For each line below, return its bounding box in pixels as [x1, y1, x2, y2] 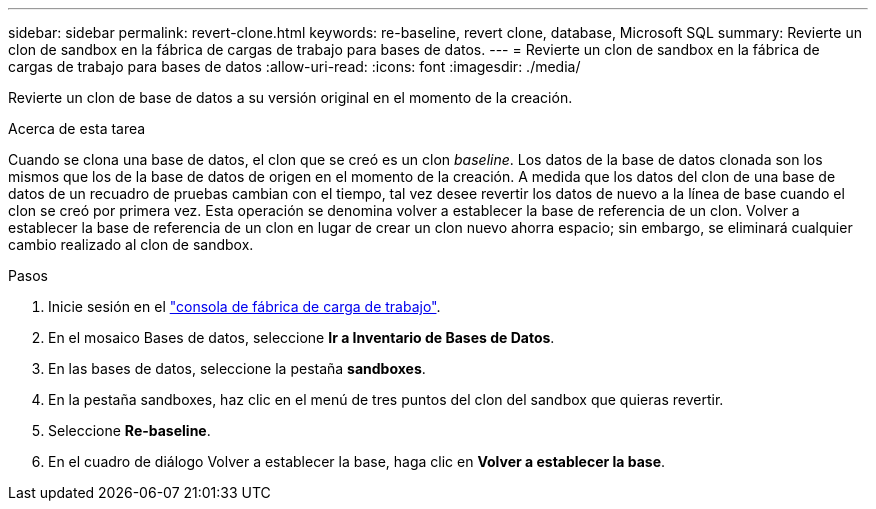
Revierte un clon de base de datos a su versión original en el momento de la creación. [8, 89, 573, 106]
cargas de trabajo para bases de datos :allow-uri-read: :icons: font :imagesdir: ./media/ [8, 58, 581, 75]
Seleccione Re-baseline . [48, 422, 211, 439]
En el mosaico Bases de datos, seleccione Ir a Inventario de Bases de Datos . [48, 329, 555, 346]
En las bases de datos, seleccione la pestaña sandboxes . [48, 360, 426, 377]
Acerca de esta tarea [8, 120, 146, 137]
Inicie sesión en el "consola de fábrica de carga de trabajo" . [48, 298, 441, 315]
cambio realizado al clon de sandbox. [8, 236, 254, 253]
